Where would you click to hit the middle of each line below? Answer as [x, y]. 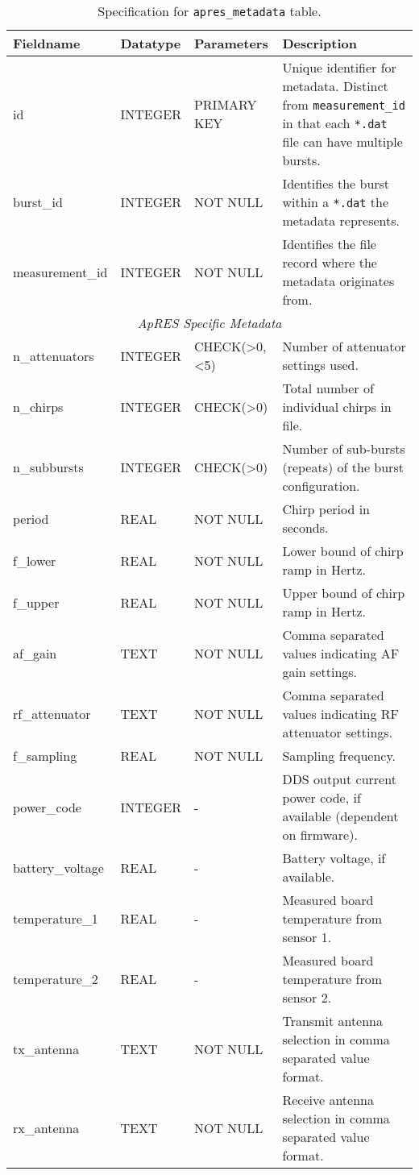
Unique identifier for [339, 67]
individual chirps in [337, 407]
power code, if [322, 797]
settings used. [320, 365]
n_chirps [38, 407]
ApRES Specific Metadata [209, 323]
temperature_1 [56, 918]
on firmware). [320, 835]
